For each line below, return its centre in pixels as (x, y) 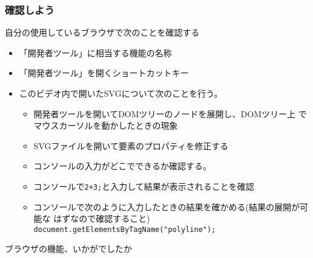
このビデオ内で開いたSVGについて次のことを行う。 (121, 93)
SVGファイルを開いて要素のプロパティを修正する (131, 145)
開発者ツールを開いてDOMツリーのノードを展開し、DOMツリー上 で (170, 113)
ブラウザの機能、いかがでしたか (68, 249)
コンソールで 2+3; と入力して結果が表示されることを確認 (144, 186)
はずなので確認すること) (102, 218)
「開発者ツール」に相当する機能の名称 (95, 52)
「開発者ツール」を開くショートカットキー (104, 73)
